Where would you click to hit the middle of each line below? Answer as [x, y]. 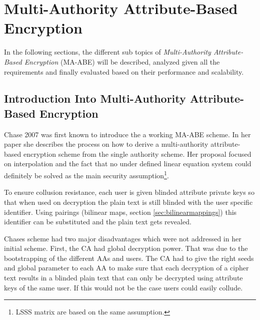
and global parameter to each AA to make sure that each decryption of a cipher [126, 268]
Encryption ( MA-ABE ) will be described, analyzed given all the [122, 61]
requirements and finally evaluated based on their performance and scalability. [124, 71]
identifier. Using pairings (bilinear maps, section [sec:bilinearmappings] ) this [120, 212]
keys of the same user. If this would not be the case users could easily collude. [123, 287]
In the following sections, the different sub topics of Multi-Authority [107, 52]
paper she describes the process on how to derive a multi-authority [106, 144]
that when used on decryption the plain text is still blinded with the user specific [128, 202]
